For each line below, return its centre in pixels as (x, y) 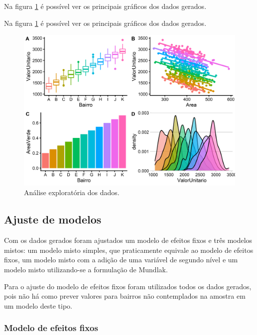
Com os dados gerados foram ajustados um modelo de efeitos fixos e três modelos (128, 240)
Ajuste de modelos (53, 219)
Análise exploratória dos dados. (72, 192)
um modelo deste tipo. (38, 305)
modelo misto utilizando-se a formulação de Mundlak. (86, 270)
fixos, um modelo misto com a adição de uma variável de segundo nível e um (121, 260)
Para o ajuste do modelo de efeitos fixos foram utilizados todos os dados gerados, (128, 286)
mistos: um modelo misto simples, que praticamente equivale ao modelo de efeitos (129, 250)
